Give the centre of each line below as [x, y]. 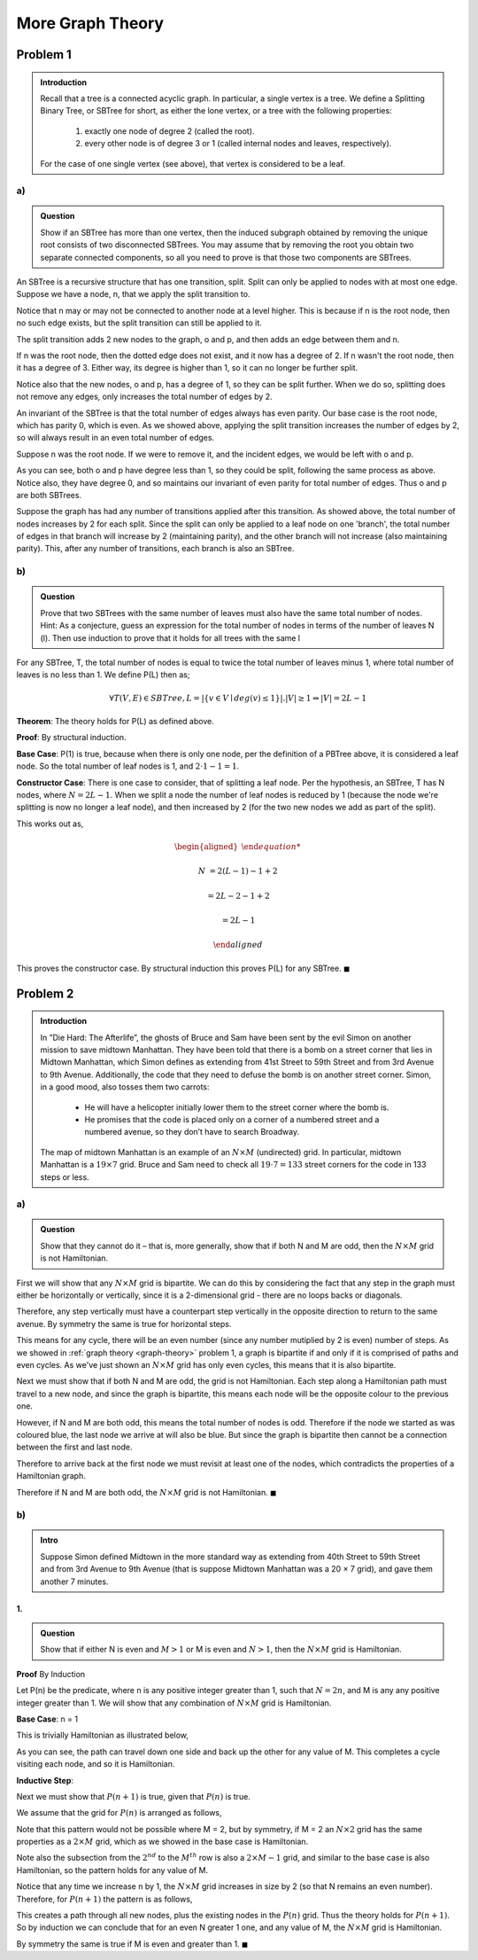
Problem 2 [45, 993]
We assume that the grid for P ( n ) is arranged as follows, [119, 1813]
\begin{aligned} [206, 846]
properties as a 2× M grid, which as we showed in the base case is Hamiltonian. [162, 1842]
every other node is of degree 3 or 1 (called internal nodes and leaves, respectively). [238, 144]
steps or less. [65, 1177]
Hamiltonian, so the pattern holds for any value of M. [112, 1870]
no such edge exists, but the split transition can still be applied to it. [139, 323]
